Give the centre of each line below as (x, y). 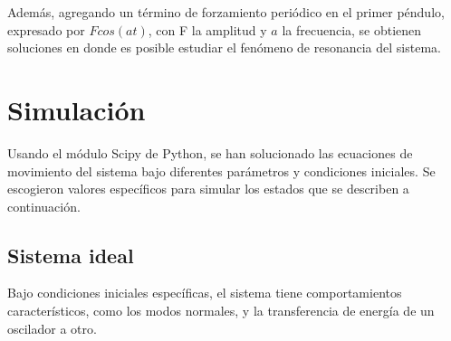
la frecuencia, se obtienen (352, 29)
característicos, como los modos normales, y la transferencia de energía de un (221, 311)
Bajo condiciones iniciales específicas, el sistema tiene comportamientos (205, 293)
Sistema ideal (71, 255)
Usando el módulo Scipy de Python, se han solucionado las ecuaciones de (210, 152)
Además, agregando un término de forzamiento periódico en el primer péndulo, (226, 12)
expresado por (46, 29)
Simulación (77, 109)
